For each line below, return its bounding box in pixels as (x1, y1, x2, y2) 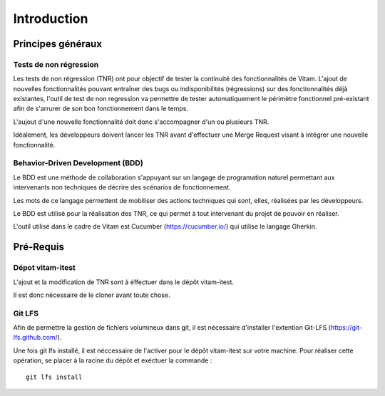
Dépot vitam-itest (13, 263, 76, 273)
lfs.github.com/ (13, 333, 58, 342)
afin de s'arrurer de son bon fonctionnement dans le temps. (13, 104, 189, 113)
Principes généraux (13, 38, 103, 50)
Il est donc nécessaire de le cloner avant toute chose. (13, 291, 170, 299)
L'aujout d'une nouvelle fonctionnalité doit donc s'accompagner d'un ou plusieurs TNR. (13, 118, 269, 126)
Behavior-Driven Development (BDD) (13, 158, 144, 168)
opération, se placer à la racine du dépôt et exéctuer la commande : (13, 356, 212, 365)
